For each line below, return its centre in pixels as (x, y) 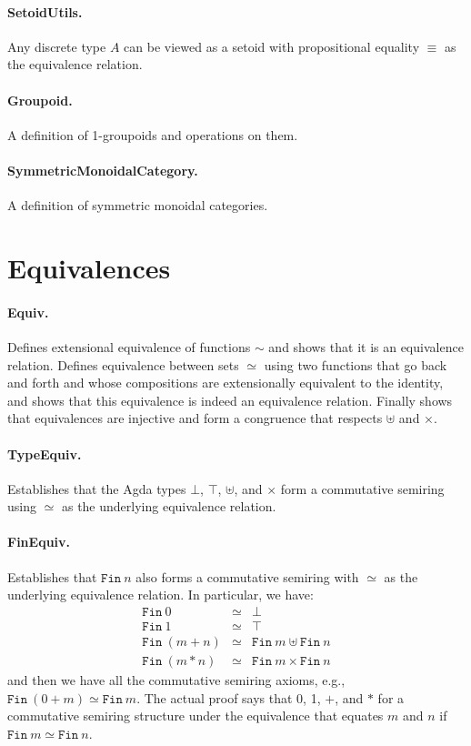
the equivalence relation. (75, 64)
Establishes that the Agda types (97, 488)
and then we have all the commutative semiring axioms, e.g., (176, 680)
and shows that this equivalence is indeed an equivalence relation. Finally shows (230, 400)
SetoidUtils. (45, 11)
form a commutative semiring (362, 488)
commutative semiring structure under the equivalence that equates (195, 716)
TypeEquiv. (45, 454)
